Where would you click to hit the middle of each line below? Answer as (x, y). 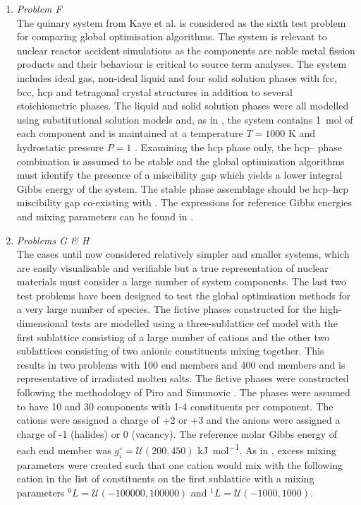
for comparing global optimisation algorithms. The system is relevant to (172, 36)
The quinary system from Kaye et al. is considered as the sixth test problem (181, 22)
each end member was (64, 450)
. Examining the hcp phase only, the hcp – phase (239, 147)
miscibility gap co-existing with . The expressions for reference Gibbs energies (184, 202)
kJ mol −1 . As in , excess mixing (267, 449)
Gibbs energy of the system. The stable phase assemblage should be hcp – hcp (182, 188)
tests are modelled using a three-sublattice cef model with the (204, 323)
